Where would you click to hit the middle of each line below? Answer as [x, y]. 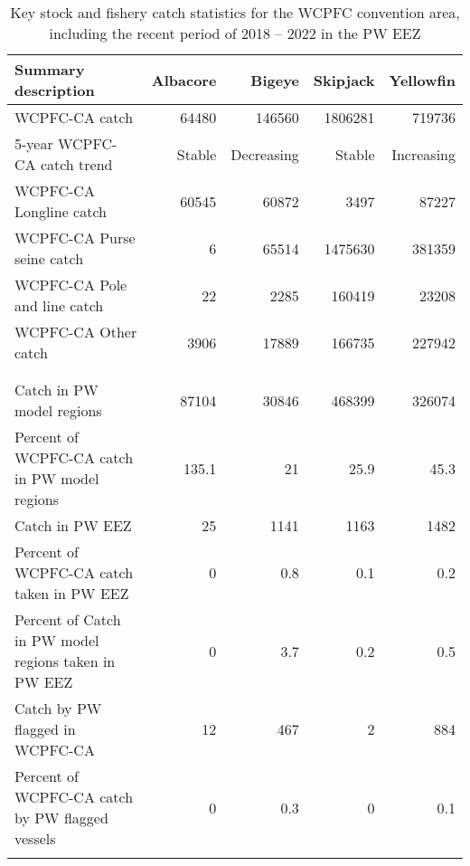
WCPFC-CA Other [76, 332]
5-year [34, 143]
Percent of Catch [68, 619]
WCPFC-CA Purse [75, 238]
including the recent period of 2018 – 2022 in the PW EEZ [235, 33]
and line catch [59, 305]
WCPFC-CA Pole [71, 285]
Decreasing [265, 154]
